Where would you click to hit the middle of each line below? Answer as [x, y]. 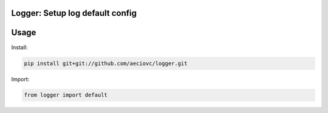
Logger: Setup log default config [74, 13]
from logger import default [66, 95]
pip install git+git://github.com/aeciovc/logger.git [106, 63]
